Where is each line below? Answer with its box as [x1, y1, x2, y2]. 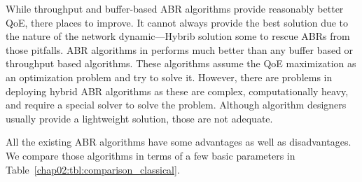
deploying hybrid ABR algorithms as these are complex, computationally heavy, [6, 83, 349, 98]
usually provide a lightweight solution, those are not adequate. [6, 111, 273, 125]
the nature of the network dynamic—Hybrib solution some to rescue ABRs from [6, 29, 350, 43]
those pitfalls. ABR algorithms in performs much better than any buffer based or [6, 42, 354, 57]
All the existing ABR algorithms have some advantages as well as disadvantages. [6, 134, 351, 149]
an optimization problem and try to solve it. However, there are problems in [6, 69, 333, 84]
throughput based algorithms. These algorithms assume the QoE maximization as [6, 56, 356, 71]
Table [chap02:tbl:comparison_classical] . [6, 162, 180, 176]
